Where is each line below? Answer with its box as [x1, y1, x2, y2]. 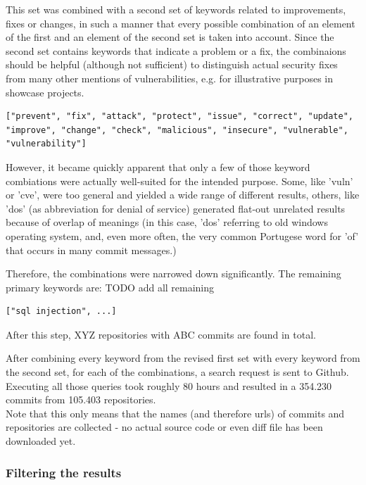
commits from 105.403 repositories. [6, 392, 156, 407]
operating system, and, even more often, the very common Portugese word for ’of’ [6, 228, 359, 243]
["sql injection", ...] [6, 306, 117, 317]
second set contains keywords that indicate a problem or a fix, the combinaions [6, 43, 346, 58]
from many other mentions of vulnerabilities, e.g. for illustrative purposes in [6, 70, 333, 85]
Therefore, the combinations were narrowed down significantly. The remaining [6, 266, 341, 281]
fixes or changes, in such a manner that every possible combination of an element [6, 15, 355, 30]
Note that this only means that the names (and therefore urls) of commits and [6, 405, 345, 420]
